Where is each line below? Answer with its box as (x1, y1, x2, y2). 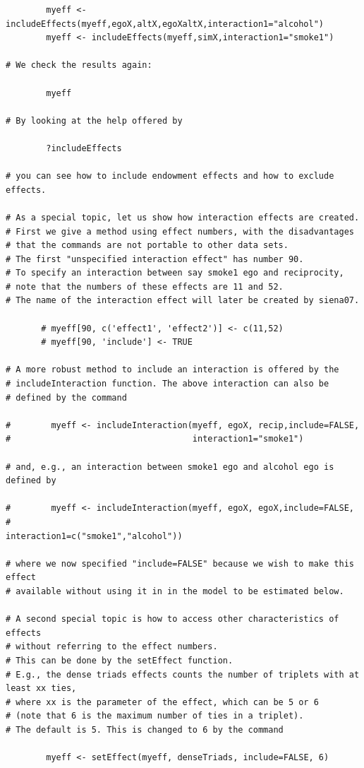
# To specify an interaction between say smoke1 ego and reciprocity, (6, 268, 344, 278)
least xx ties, (6, 683, 77, 694)
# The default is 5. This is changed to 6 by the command (6, 724, 284, 735)
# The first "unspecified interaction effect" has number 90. (6, 254, 304, 264)
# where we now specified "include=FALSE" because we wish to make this (6, 558, 354, 569)
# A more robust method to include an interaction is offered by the (6, 365, 339, 375)
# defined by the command (6, 392, 127, 403)
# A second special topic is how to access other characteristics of (6, 614, 339, 625)
